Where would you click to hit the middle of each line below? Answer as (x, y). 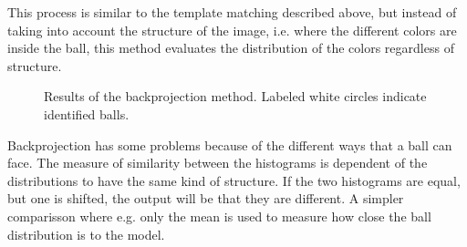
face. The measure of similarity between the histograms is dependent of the (218, 163)
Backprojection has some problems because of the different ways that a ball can (230, 144)
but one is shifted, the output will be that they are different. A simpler (206, 198)
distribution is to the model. (86, 234)
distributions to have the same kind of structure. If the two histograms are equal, (234, 180)
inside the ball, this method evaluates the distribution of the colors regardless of (231, 48)
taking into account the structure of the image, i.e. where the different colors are (232, 30)
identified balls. (87, 113)
